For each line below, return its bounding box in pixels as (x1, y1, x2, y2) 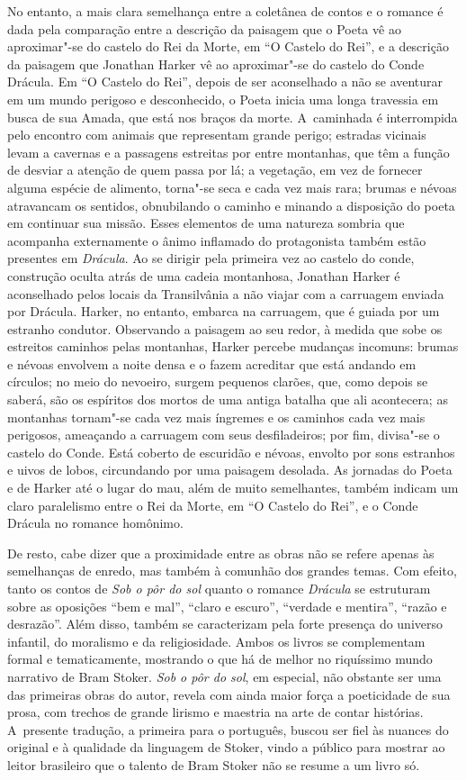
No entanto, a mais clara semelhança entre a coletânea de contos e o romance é (7, 2, 444, 20)
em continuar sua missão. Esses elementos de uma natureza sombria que (7, 213, 405, 232)
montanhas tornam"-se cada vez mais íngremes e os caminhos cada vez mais (7, 407, 426, 426)
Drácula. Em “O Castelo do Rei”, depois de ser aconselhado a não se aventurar (7, 72, 444, 91)
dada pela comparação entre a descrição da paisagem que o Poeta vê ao (7, 19, 401, 38)
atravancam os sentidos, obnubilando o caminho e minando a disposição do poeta (7, 195, 455, 214)
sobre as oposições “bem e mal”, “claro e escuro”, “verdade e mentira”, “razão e (7, 596, 447, 615)
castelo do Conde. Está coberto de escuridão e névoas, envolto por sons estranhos (7, 442, 455, 461)
